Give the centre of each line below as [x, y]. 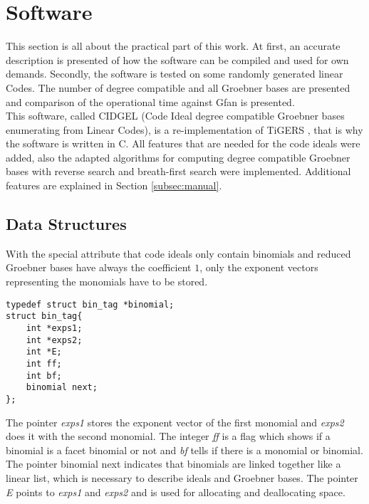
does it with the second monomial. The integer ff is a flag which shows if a [168, 436]
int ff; [44, 363]
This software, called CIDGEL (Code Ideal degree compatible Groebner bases [175, 116]
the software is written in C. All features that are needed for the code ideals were [183, 143]
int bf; [44, 376]
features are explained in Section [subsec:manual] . [114, 185]
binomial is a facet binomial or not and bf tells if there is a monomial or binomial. [184, 450]
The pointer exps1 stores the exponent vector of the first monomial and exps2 [175, 422]
